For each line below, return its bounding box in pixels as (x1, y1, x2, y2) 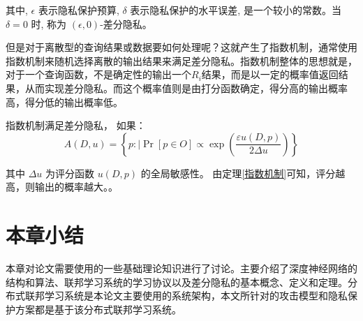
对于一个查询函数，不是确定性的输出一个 (6, 67, 191, 82)
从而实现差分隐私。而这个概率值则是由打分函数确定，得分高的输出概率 (24, 80, 348, 95)
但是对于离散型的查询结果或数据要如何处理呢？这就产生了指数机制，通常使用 (6, 40, 357, 54)
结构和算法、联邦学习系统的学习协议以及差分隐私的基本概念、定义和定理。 (6, 274, 348, 289)
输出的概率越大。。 (34, 179, 118, 194)
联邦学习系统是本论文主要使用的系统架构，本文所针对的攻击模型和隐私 (24, 288, 348, 303)
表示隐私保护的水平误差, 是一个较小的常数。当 (130, 3, 341, 17)
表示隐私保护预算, (38, 3, 119, 17)
